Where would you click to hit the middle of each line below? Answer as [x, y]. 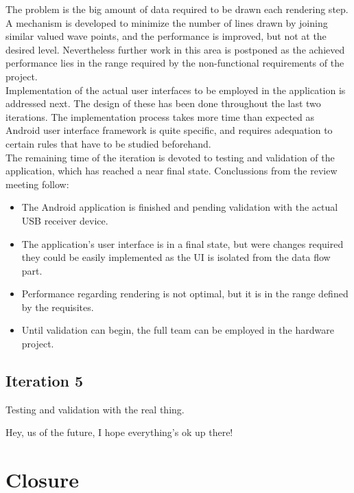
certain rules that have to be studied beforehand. [108, 143]
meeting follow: [37, 184]
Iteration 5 [45, 381]
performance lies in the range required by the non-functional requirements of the [175, 63]
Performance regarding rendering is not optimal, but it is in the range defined [185, 294]
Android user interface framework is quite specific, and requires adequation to [169, 130]
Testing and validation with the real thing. [95, 409]
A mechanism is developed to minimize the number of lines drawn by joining [167, 22]
